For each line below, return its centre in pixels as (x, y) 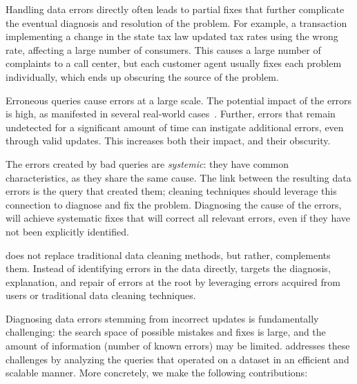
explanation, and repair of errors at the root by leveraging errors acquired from (173, 281)
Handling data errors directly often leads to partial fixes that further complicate (175, 9)
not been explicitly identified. (67, 231)
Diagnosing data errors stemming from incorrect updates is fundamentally (162, 318)
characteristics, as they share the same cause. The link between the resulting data (178, 177)
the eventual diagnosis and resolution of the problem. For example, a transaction (176, 22)
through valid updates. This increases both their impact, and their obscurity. (168, 141)
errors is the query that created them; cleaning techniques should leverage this (171, 191)
